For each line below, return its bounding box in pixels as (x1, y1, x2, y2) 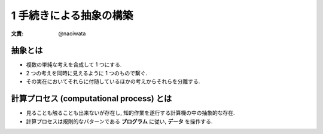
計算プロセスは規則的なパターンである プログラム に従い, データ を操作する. (26, 117, 213, 125)
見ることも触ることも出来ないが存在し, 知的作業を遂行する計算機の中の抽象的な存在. (26, 109, 236, 117)
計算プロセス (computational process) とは (11, 93, 172, 104)
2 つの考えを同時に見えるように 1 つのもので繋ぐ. (26, 69, 148, 77)
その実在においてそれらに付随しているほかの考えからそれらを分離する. (26, 78, 200, 85)
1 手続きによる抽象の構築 (11, 9, 133, 22)
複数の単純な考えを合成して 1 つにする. (26, 61, 122, 68)
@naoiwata (58, 30, 86, 37)
